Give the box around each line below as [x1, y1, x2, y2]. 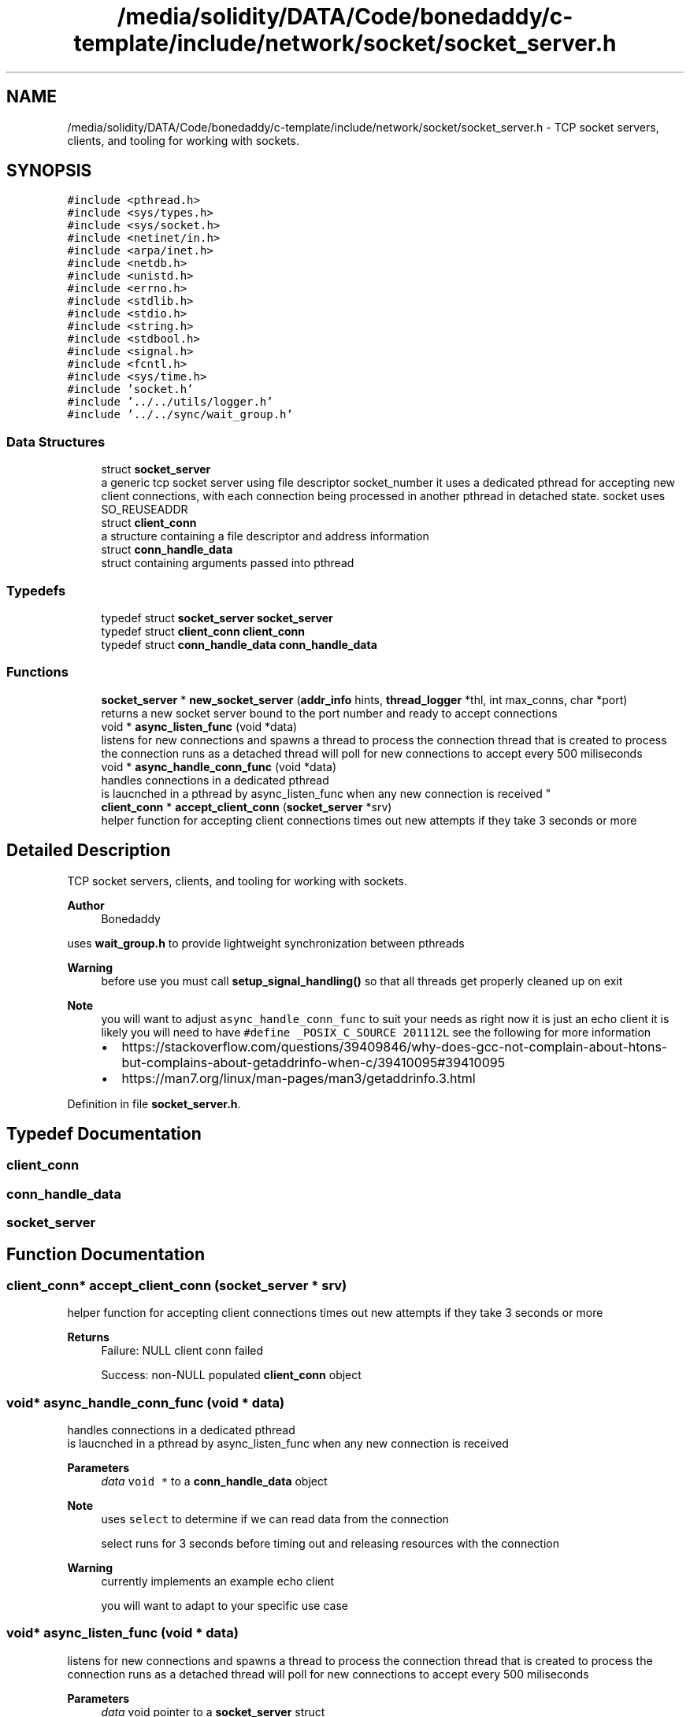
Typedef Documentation [6, 1123, 202, 1144]
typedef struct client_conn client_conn [101, 624, 305, 638]
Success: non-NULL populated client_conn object [101, 1368, 362, 1382]
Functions [6, 664, 69, 680]
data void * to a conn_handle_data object [101, 1474, 328, 1489]
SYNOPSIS [6, 161, 92, 181]
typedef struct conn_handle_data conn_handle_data [101, 637, 377, 651]
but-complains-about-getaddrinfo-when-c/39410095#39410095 [121, 1054, 506, 1070]
